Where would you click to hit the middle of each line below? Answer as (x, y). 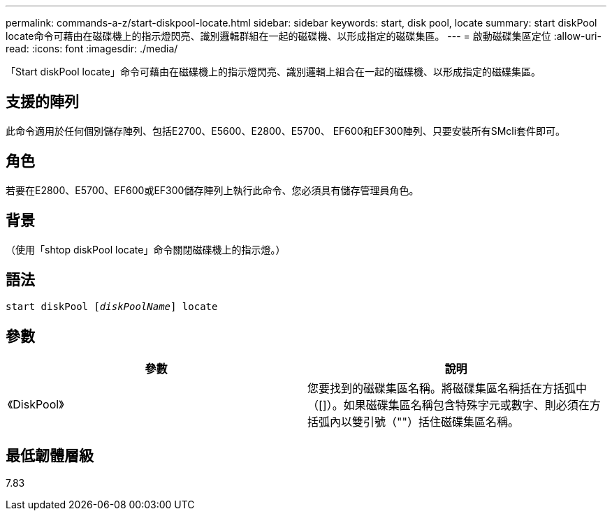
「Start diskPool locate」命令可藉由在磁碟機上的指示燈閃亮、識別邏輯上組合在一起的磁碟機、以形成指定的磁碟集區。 (273, 72)
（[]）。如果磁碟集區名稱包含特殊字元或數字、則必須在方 (454, 405)
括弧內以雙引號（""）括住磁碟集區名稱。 (413, 422)
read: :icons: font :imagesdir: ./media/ (92, 49)
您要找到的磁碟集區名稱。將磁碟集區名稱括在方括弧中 (447, 389)
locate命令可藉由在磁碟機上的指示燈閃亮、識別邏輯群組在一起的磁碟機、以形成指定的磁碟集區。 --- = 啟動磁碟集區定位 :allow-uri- (304, 36)
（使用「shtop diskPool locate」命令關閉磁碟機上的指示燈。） (146, 249)
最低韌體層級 (50, 455)
